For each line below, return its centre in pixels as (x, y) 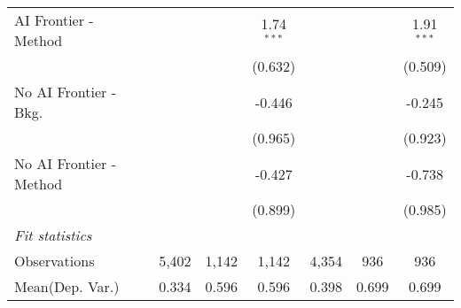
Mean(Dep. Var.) (67, 286)
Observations (55, 261)
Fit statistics (53, 235)
